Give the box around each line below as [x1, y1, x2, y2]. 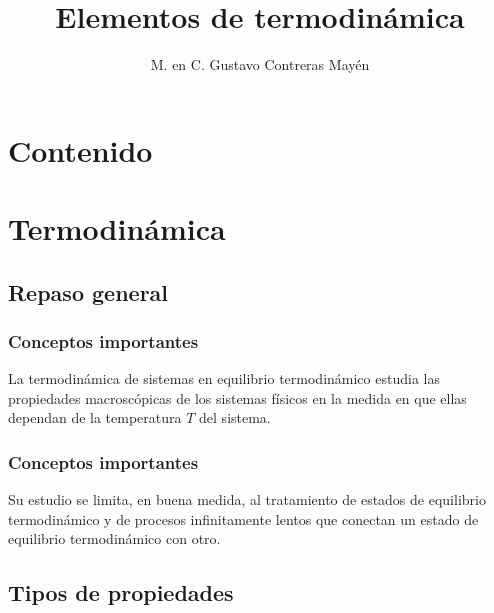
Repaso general [8, 276, 169, 307]
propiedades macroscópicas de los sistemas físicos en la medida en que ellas [8, 387, 467, 408]
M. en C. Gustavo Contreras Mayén [150, 54, 370, 75]
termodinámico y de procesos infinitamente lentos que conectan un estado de [8, 508, 479, 529]
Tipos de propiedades [8, 577, 234, 608]
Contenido [8, 129, 153, 170]
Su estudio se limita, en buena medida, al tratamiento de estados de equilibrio [8, 489, 486, 510]
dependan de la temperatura [8, 407, 182, 428]
